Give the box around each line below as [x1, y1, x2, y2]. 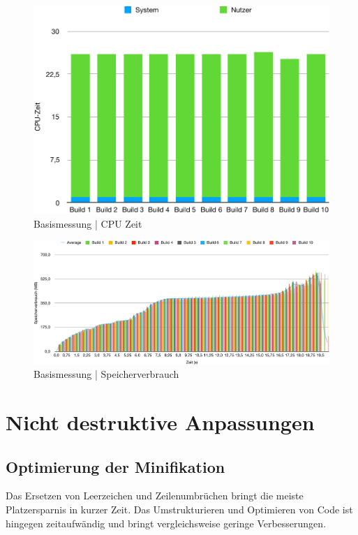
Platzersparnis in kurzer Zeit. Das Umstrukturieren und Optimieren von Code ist [6, 502, 353, 517]
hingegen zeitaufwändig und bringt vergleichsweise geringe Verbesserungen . [6, 515, 327, 530]
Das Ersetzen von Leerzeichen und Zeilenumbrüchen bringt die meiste [6, 488, 304, 503]
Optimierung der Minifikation [6, 455, 225, 477]
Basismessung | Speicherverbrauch [33, 367, 179, 381]
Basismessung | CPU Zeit [33, 216, 142, 230]
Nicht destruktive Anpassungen [6, 408, 315, 437]
